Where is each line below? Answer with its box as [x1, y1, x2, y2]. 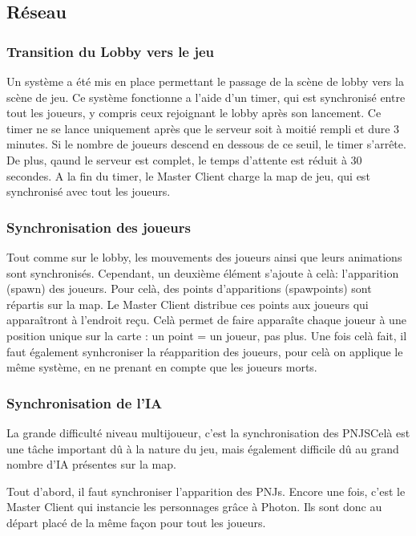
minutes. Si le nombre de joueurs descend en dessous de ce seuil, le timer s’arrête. [6, 136, 406, 152]
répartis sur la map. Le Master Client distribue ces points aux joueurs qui [6, 295, 369, 312]
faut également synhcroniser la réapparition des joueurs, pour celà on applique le [6, 343, 403, 359]
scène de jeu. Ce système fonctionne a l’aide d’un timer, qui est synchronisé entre [6, 88, 406, 105]
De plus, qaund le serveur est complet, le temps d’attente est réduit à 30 [6, 151, 362, 168]
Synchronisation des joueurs [6, 217, 191, 237]
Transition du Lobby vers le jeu [6, 41, 215, 61]
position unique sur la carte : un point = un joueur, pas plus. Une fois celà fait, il [6, 327, 407, 343]
